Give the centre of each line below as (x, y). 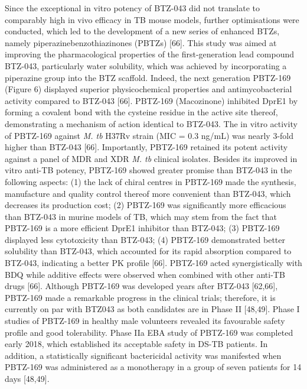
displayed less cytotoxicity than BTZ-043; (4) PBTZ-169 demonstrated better (145, 239)
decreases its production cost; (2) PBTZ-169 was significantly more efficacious (146, 205)
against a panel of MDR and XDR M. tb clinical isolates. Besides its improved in (151, 158)
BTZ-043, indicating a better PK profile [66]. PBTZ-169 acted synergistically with (153, 263)
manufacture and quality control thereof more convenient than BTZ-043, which (148, 193)
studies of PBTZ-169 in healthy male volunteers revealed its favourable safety (145, 321)
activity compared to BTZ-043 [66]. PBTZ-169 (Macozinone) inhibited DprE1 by (151, 100)
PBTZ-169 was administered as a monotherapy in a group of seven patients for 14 (153, 367)
